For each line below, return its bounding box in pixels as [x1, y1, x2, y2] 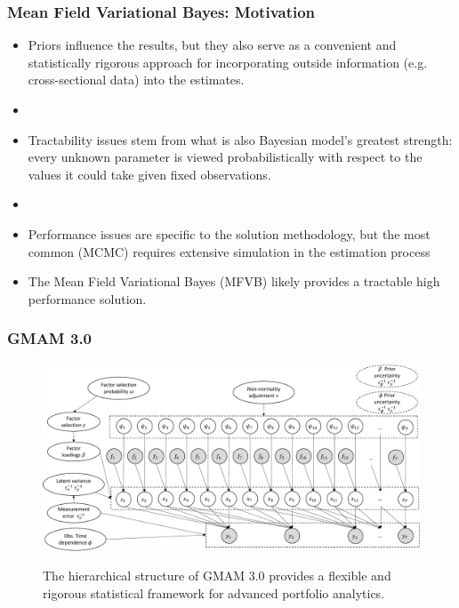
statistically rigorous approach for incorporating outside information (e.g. [28, 52, 428, 71]
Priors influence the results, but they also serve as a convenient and [28, 36, 397, 54]
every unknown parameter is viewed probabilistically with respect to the [28, 148, 423, 166]
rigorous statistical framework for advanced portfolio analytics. [43, 583, 385, 602]
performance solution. [28, 289, 147, 308]
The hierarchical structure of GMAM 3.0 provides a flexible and [43, 566, 391, 585]
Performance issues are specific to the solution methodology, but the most [28, 224, 431, 243]
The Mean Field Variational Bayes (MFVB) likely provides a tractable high [28, 272, 440, 291]
